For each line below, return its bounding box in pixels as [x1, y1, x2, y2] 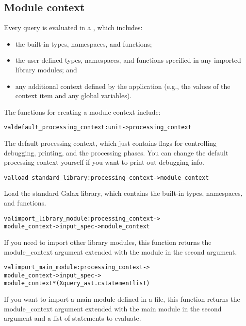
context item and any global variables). [15, 90, 132, 101]
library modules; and [15, 64, 77, 74]
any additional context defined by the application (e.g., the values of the [15, 81, 230, 91]
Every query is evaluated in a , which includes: [4, 22, 143, 33]
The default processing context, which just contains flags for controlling [4, 138, 217, 148]
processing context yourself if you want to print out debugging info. [4, 157, 204, 167]
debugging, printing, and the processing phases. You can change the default [4, 147, 229, 157]
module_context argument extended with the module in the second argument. [4, 246, 237, 257]
